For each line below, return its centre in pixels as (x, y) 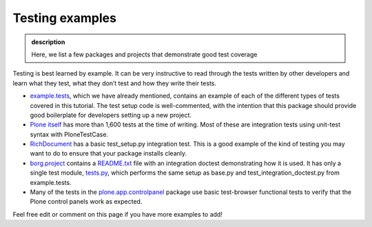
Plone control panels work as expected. (86, 202)
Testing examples (65, 18)
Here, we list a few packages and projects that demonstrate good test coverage (144, 54)
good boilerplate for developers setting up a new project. (111, 115)
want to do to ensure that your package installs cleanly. (108, 153)
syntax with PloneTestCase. (69, 134)
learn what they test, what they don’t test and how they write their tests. (115, 83)
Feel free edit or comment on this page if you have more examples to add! (118, 214)
